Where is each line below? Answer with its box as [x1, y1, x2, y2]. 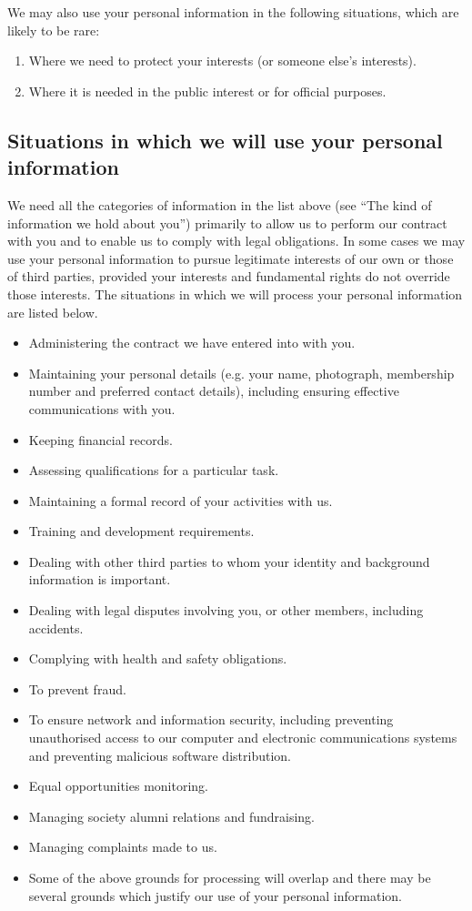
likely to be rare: [7, 20, 100, 39]
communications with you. [28, 399, 176, 418]
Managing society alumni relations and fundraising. [28, 806, 315, 825]
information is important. [28, 570, 171, 589]
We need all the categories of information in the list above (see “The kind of [7, 195, 432, 214]
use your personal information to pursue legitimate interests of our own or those [7, 248, 454, 268]
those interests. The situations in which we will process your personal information [7, 284, 463, 303]
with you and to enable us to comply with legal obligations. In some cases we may [7, 231, 466, 250]
